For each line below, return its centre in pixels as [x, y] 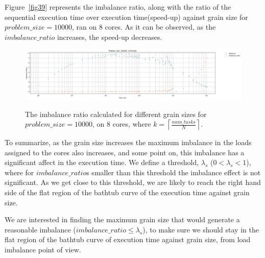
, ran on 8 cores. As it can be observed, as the [144, 27]
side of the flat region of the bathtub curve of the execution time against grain [127, 192]
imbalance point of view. [43, 250]
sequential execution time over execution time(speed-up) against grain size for [126, 17]
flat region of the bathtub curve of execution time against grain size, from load [128, 239]
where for [19, 172]
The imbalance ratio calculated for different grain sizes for [116, 114]
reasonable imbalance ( [40, 229]
